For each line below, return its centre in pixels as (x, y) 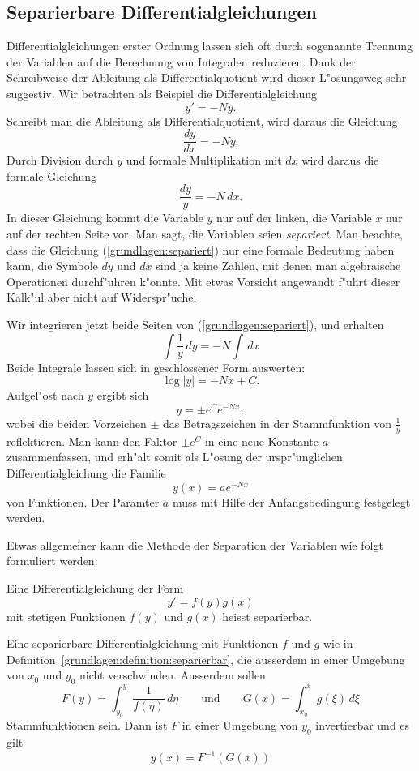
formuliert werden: (52, 561)
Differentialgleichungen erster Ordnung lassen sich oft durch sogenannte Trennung (209, 46)
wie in (338, 643)
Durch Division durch (60, 160)
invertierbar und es (363, 725)
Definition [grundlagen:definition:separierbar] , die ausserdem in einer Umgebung (206, 659)
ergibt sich (123, 395)
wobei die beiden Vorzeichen (77, 423)
